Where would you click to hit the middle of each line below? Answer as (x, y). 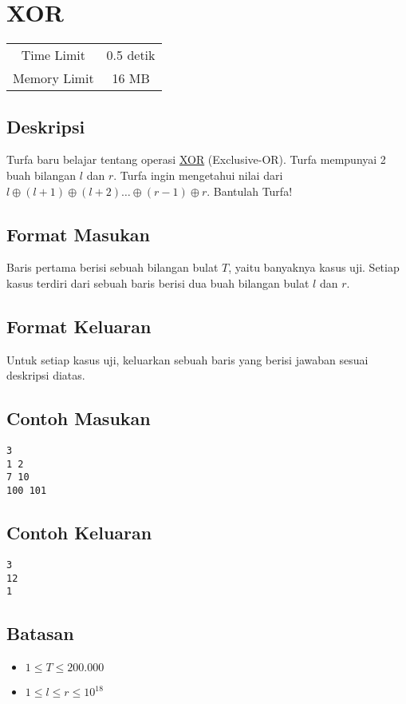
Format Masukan (79, 234)
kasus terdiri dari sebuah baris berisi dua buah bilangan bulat (158, 282)
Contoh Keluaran (79, 533)
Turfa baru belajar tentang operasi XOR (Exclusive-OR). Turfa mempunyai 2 (196, 159)
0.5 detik (131, 55)
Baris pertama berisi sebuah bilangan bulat (112, 267)
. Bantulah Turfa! (250, 191)
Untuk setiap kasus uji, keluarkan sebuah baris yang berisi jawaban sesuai (187, 359)
